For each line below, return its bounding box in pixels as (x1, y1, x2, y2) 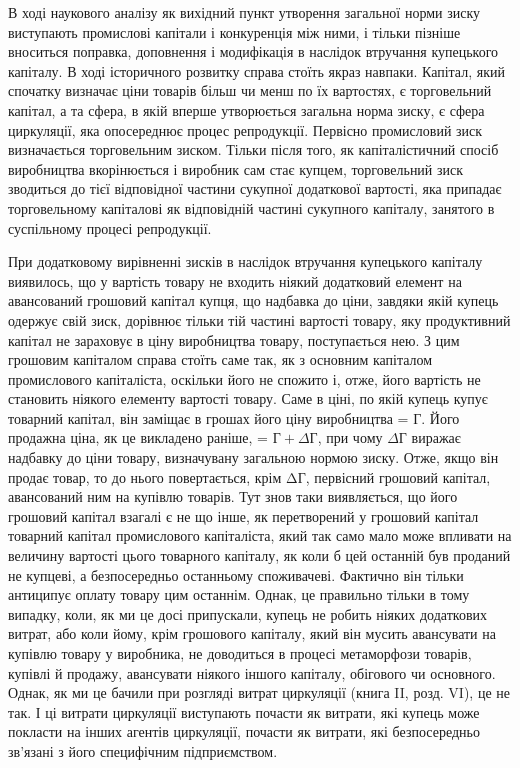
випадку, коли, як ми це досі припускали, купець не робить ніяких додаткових (8, 603, 487, 624)
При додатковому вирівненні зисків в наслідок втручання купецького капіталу (8, 251, 483, 272)
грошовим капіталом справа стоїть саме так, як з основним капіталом (8, 349, 433, 370)
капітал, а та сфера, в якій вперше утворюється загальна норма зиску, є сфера (8, 99, 485, 120)
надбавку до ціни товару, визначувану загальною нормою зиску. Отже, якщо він (8, 447, 499, 468)
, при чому (317, 427, 383, 448)
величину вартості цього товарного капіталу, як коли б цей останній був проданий (8, 545, 511, 566)
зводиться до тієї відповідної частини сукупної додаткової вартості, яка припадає (8, 178, 502, 199)
